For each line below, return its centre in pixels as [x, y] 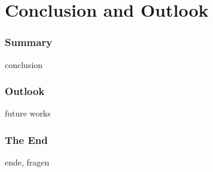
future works [28, 113]
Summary [29, 42]
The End [26, 139]
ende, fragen [27, 162]
